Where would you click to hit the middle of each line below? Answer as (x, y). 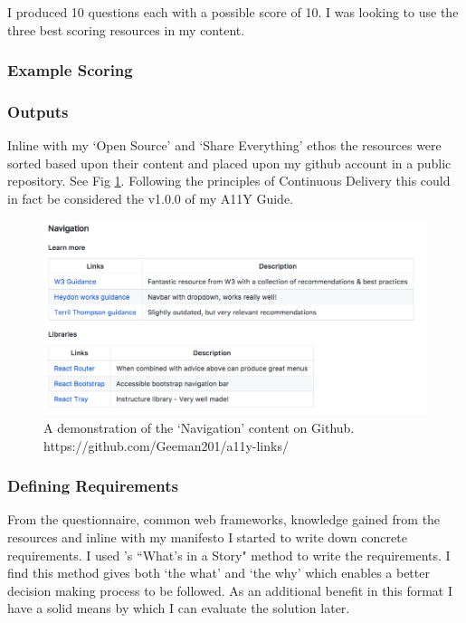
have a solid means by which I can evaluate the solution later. (179, 608)
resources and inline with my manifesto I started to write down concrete (207, 537)
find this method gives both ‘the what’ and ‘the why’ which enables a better (219, 573)
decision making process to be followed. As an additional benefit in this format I (230, 590)
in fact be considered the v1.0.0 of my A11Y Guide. (150, 199)
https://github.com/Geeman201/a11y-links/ (166, 445)
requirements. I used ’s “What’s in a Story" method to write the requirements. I (229, 555)
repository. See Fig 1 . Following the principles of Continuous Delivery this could (229, 181)
